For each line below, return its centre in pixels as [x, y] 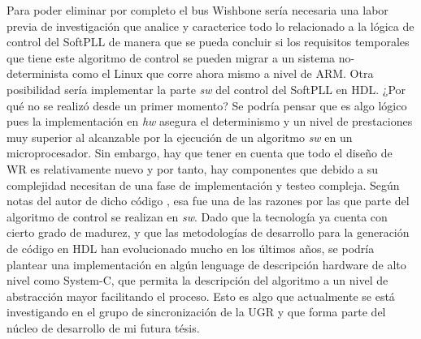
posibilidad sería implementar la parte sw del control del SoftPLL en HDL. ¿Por [206, 89]
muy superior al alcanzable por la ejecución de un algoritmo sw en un [180, 137]
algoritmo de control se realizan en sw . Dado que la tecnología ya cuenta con [197, 216]
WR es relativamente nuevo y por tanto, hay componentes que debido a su [193, 168]
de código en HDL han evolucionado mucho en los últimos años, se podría [191, 248]
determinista [38, 73]
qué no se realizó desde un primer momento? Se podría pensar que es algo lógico [207, 105]
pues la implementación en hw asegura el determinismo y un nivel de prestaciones [210, 121]
